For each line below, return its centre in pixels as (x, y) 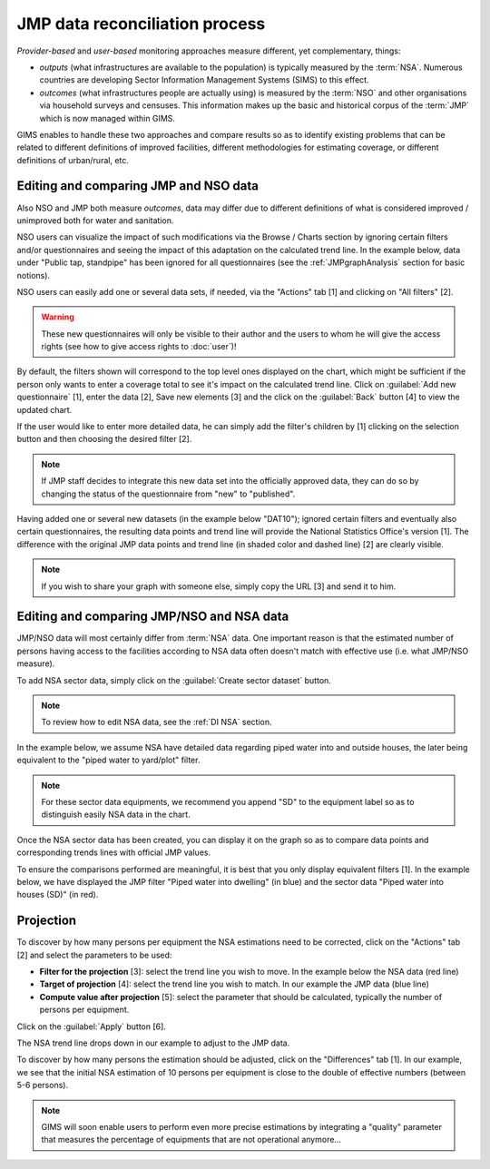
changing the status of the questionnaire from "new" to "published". (168, 494)
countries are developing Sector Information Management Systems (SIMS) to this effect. (204, 80)
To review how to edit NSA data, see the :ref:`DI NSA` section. (157, 722)
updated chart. (44, 409)
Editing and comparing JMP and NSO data (137, 186)
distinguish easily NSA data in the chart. (116, 815)
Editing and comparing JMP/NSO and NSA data (153, 617)
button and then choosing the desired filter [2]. (104, 439)
